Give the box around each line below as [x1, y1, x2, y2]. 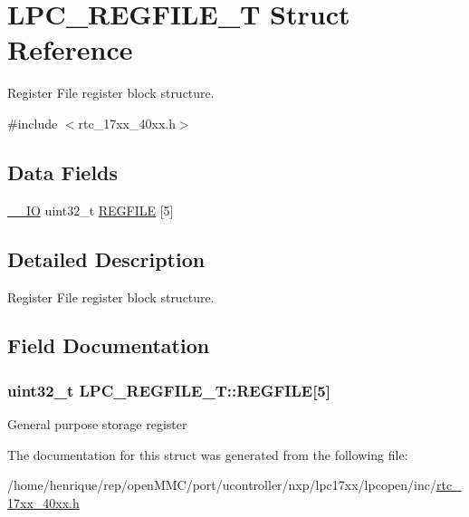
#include [7, 113, 58, 132]
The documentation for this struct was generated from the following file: [7, 445, 408, 464]
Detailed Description [7, 244, 206, 273]
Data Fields [7, 158, 119, 186]
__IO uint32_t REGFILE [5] [7, 200, 174, 219]
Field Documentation [7, 331, 210, 359]
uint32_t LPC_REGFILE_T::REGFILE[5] [7, 378, 330, 401]
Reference [7, 31, 133, 68]
